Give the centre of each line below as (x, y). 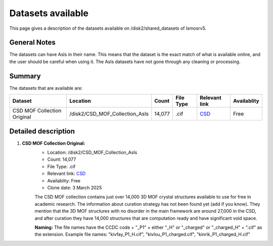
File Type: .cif (61, 166)
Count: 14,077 (62, 159)
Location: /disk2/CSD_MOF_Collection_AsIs (92, 152)
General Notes (32, 43)
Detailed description (42, 131)
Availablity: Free (64, 180)
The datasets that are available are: (46, 88)
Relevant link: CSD (66, 173)
